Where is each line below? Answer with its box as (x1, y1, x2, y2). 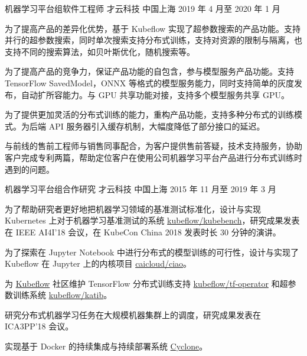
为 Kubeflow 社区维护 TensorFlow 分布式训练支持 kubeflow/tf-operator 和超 (5, 277, 288, 289)
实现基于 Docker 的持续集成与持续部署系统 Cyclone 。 (5, 340, 208, 352)
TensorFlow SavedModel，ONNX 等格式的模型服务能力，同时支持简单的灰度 (5, 76, 294, 89)
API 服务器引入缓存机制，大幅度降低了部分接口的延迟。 (48, 119, 265, 132)
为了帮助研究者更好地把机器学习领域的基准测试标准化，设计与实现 (5, 202, 261, 215)
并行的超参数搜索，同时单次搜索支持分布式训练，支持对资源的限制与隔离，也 (5, 34, 302, 46)
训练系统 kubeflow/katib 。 (12, 289, 112, 301)
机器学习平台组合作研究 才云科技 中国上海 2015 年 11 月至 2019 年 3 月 (5, 183, 276, 195)
